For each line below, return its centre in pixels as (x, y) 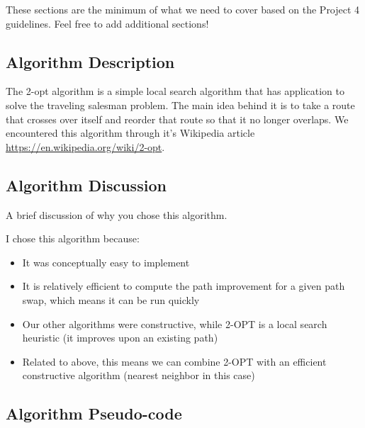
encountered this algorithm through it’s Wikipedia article (130, 133)
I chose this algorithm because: (73, 238)
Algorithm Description (90, 61)
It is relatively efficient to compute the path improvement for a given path (184, 286)
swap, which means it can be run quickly (111, 299)
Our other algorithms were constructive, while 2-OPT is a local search (175, 323)
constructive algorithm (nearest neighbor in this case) (139, 375)
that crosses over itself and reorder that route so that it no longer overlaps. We (177, 119)
